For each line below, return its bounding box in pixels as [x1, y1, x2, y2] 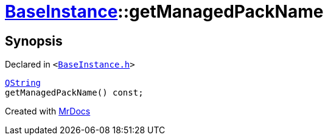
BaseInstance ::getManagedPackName [5, 1, 324, 22]
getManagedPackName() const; [5, 88, 144, 98]
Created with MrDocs [5, 106, 91, 117]
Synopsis [5, 33, 63, 49]
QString [5, 78, 41, 88]
